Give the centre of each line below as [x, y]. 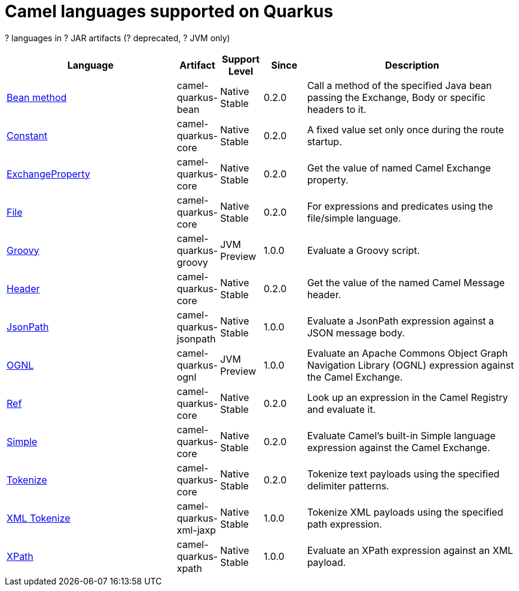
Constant [27, 135]
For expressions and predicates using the [400, 206]
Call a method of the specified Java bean [399, 85]
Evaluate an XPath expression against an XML [410, 550]
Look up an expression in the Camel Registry [407, 397]
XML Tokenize [39, 518]
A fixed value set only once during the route [405, 129]
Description [412, 65]
